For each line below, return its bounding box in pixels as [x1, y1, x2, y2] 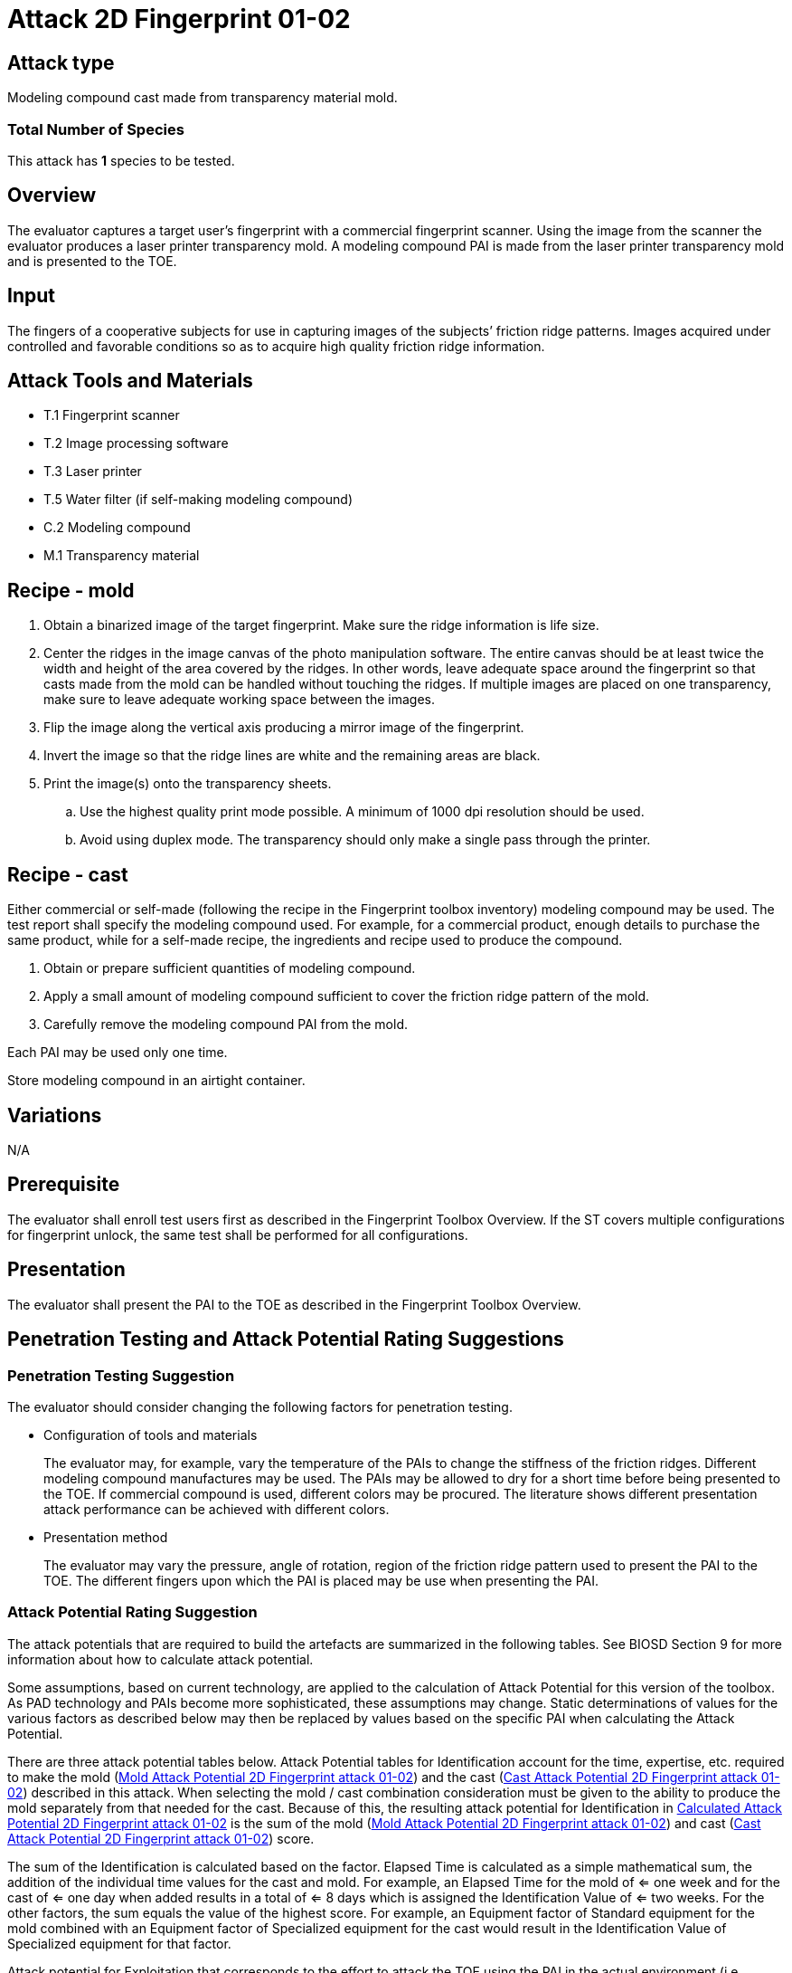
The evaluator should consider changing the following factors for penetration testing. [7, 1398, 513, 1415]
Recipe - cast [7, 863, 128, 886]
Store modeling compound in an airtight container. [7, 1072, 306, 1089]
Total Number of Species [7, 119, 184, 138]
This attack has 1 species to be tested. [7, 152, 235, 168]
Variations [7, 1103, 102, 1127]
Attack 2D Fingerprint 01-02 [7, 4, 351, 34]
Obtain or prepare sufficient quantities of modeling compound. [43, 960, 416, 977]
